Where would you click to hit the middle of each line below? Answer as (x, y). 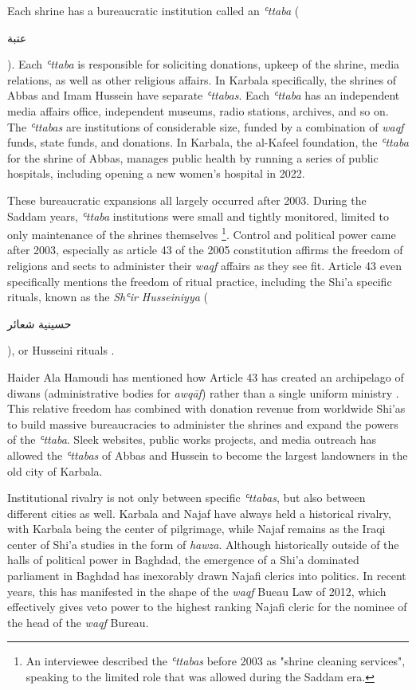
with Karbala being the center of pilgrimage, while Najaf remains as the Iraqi (196, 529)
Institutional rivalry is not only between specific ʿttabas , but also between (186, 498)
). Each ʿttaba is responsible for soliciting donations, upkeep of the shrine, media (204, 64)
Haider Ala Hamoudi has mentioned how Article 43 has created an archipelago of (206, 376)
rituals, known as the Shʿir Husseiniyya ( (108, 297)
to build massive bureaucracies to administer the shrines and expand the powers (203, 423)
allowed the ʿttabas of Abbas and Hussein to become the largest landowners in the (208, 455)
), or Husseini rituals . (61, 350)
